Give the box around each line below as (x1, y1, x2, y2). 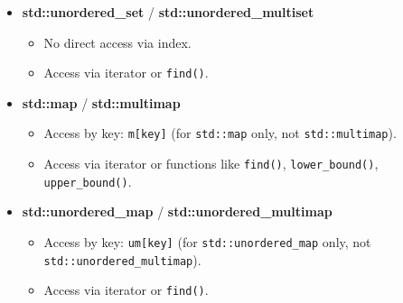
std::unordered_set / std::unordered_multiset (22, 3, 314, 21)
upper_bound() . (43, 171, 132, 190)
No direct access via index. (43, 32, 192, 51)
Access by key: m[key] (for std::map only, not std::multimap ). (43, 124, 397, 142)
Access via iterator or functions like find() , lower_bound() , (43, 154, 379, 173)
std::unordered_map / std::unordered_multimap (22, 202, 333, 221)
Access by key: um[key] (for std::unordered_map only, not (43, 233, 371, 251)
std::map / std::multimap (22, 93, 181, 112)
